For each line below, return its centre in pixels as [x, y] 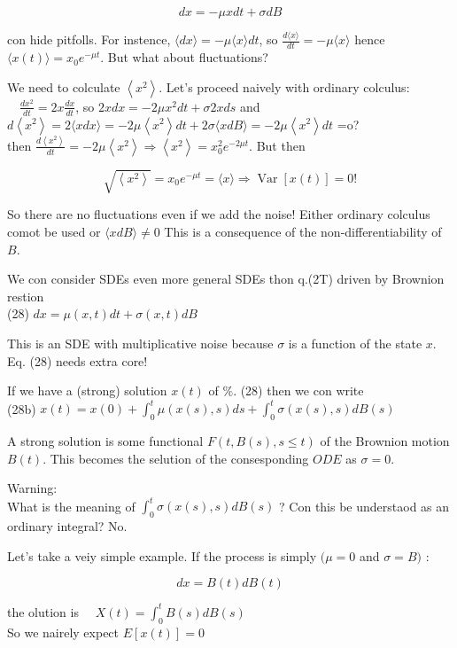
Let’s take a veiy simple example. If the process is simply [162, 555]
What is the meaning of [71, 506]
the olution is [43, 611]
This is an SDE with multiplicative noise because [140, 343]
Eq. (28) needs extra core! [77, 360]
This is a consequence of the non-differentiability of [303, 232]
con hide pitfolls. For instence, [89, 39]
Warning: [32, 488]
